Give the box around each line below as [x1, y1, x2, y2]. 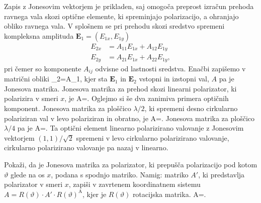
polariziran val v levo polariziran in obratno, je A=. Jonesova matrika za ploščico [4, 113, 254, 123]
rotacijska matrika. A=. [132, 188, 206, 199]
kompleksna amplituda [4, 30, 74, 41]
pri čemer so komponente [4, 63, 81, 73]
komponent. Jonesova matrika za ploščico [4, 103, 131, 113]
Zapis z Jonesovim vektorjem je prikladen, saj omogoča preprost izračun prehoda [4, 1, 254, 11]
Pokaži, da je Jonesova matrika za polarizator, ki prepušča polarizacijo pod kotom [4, 159, 257, 169]
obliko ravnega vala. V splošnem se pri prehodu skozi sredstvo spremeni [4, 21, 225, 31]
